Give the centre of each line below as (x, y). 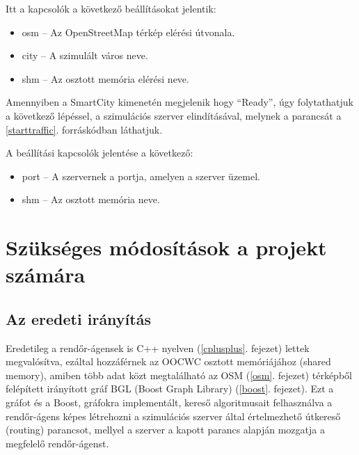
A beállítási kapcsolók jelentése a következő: (99, 153)
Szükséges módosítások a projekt (166, 247)
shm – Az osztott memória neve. (91, 199)
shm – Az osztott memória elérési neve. (105, 78)
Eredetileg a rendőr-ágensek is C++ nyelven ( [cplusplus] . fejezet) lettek (158, 348)
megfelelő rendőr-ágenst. (57, 443)
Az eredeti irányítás (78, 318)
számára (46, 274)
